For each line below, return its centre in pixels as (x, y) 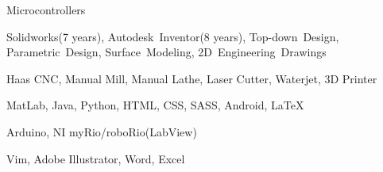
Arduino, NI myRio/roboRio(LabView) (102, 131)
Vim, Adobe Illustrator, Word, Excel (96, 158)
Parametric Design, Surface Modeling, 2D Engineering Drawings (166, 52)
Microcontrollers (46, 10)
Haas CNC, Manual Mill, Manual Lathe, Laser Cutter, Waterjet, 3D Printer (192, 78)
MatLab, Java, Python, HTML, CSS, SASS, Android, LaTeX (155, 105)
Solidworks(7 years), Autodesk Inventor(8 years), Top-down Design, (173, 36)
